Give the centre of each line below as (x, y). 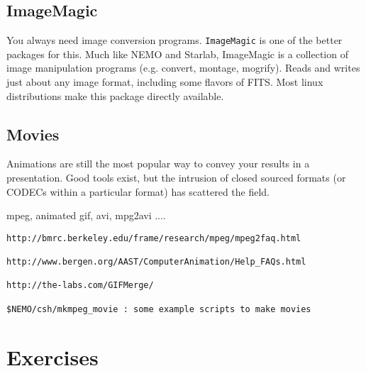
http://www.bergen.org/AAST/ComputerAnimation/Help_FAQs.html (156, 262)
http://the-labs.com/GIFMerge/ (80, 286)
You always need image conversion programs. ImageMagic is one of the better (174, 40)
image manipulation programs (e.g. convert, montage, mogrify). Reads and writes (183, 68)
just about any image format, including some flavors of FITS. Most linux (165, 82)
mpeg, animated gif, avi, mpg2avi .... (86, 215)
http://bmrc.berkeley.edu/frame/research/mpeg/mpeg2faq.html (154, 238)
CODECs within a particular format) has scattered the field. (138, 191)
